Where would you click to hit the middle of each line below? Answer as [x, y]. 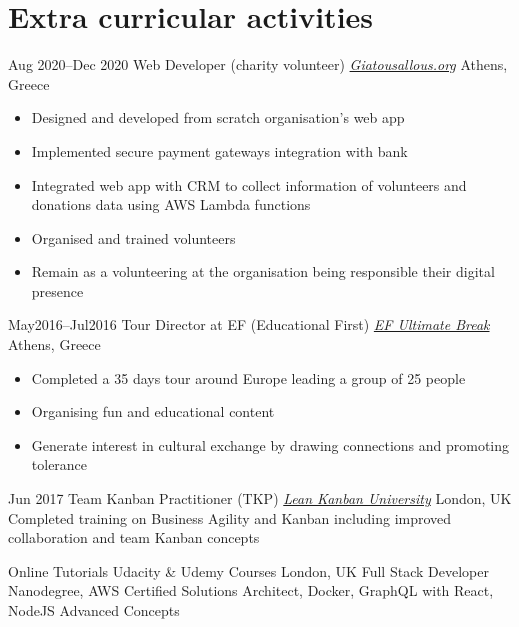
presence [57, 290]
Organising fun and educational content [153, 411]
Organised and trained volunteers [133, 237]
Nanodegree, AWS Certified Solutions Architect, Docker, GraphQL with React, [251, 590]
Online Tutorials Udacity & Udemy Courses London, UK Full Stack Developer [248, 570]
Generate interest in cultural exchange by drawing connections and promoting [270, 444]
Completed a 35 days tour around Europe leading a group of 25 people [248, 377]
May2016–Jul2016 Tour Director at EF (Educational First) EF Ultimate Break [249, 324]
